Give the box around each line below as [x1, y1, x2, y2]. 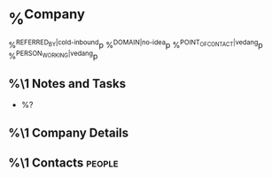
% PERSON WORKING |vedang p [8, 49, 98, 61]
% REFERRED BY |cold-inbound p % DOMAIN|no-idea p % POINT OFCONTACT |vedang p [8, 38, 263, 50]
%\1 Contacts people [8, 156, 119, 171]
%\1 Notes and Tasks [8, 76, 126, 91]
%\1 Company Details [8, 125, 129, 140]
